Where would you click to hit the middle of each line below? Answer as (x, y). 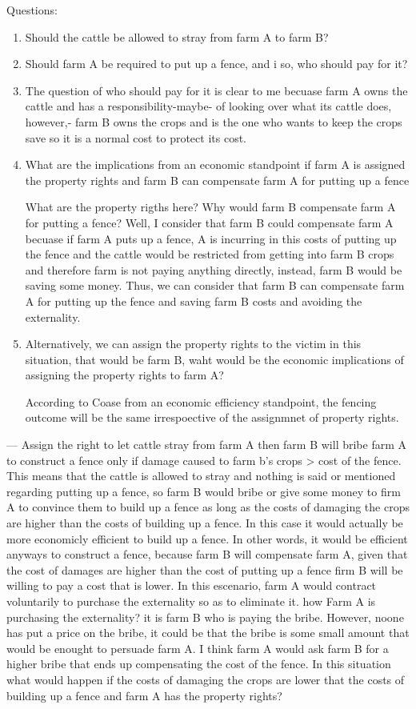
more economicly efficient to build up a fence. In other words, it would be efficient (207, 538)
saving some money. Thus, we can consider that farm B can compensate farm (215, 285)
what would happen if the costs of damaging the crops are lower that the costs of (206, 679)
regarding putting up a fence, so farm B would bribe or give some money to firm (204, 491)
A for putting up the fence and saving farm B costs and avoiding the (194, 300)
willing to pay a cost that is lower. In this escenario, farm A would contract (192, 585)
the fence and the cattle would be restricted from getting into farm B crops (210, 254)
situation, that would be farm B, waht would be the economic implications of (214, 359)
